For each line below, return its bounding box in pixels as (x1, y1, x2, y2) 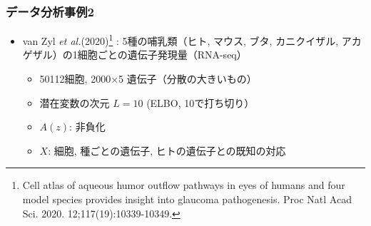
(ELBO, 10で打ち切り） (146, 95, 255, 110)
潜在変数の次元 (39, 95, 110, 110)
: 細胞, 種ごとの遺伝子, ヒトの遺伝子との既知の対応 (48, 143, 286, 158)
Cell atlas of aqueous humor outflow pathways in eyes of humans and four (22, 178, 345, 192)
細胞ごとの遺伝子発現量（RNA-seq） (77, 47, 247, 62)
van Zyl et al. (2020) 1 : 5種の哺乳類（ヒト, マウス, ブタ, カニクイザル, (22, 31, 339, 48)
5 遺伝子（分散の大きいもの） (118, 71, 257, 86)
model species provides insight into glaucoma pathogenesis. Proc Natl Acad (22, 192, 352, 207)
